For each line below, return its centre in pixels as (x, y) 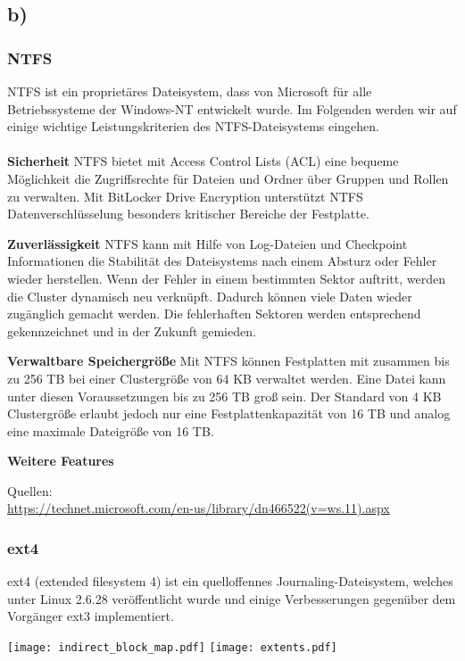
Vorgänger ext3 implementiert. (91, 616)
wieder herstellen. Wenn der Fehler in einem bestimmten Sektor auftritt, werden (227, 278)
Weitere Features (61, 461)
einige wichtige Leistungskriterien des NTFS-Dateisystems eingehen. (193, 126)
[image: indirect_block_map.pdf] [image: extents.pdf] (172, 648)
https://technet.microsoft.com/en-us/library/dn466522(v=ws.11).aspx (199, 508)
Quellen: (30, 490)
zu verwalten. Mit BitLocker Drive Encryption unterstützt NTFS (185, 196)
